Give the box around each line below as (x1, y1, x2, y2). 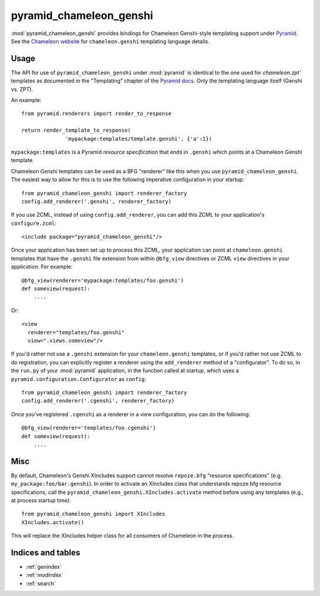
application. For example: (11, 263, 73, 270)
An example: (11, 97, 41, 104)
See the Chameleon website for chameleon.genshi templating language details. (11, 37, 210, 45)
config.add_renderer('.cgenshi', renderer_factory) (21, 398, 175, 404)
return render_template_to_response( (21, 127, 132, 134)
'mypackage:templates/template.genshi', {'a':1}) (65, 135, 213, 142)
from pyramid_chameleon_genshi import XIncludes (21, 511, 165, 518)
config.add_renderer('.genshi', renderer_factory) (21, 198, 172, 205)
